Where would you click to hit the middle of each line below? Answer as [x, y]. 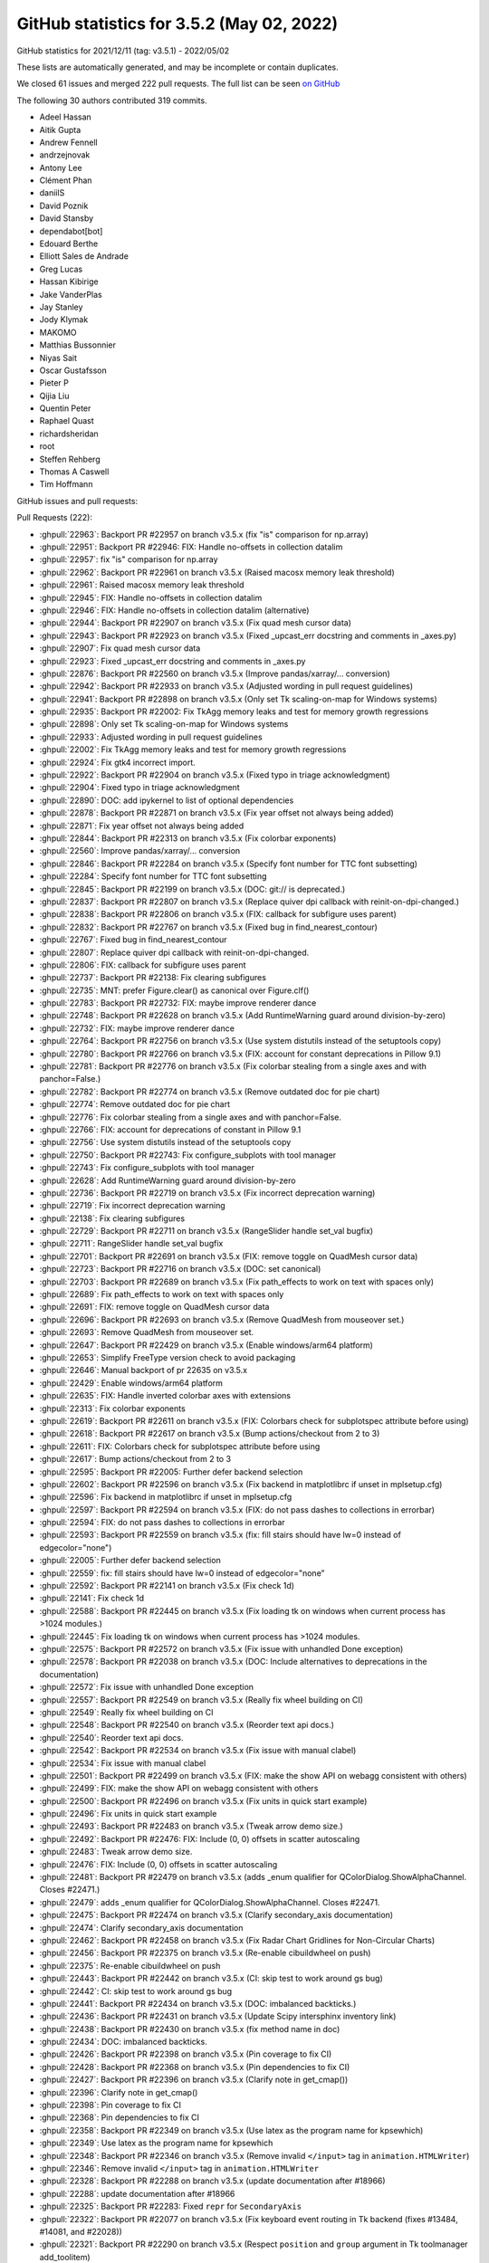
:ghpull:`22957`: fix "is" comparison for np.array [129, 559]
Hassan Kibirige [69, 282]
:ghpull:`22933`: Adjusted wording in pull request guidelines [151, 737]
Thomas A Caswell [74, 472]
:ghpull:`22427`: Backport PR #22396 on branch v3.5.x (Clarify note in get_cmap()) [194, 2080]
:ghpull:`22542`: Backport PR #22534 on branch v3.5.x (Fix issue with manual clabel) [198, 1751]
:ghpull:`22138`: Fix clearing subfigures [112, 1218]
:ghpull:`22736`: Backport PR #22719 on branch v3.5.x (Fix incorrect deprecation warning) [207, 1193]
